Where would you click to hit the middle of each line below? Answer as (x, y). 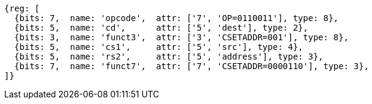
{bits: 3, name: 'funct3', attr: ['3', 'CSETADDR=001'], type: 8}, (181, 37)
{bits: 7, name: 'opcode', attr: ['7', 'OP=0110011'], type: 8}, (176, 18)
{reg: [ (22, 8)
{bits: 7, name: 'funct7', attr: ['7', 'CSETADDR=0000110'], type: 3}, (191, 66)
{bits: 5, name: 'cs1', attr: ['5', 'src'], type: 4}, (159, 47)
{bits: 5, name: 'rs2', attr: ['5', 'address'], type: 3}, (169, 57)
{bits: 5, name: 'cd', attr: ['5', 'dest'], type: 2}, (161, 28)
